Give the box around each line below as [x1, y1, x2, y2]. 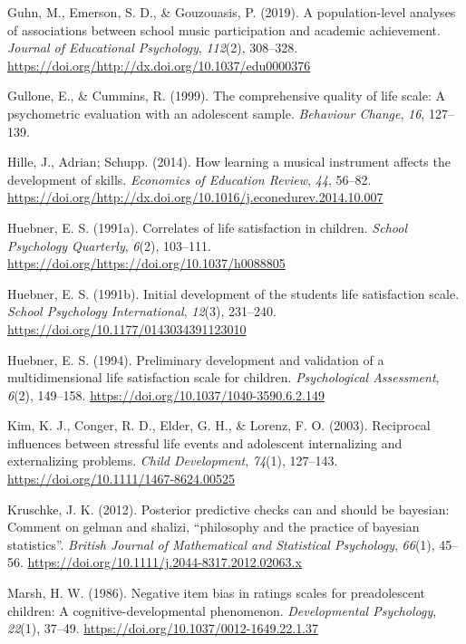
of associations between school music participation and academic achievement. [7, 20, 441, 39]
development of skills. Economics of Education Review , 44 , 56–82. [7, 169, 372, 188]
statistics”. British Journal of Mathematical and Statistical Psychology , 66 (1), [7, 534, 435, 553]
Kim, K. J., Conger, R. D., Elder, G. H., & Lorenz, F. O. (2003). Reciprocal [7, 416, 431, 435]
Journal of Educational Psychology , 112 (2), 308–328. [7, 38, 298, 57]
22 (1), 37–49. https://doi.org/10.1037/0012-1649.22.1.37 [7, 619, 319, 638]
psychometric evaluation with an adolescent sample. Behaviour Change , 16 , [7, 103, 425, 122]
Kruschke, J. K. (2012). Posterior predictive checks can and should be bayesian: [7, 499, 450, 518]
